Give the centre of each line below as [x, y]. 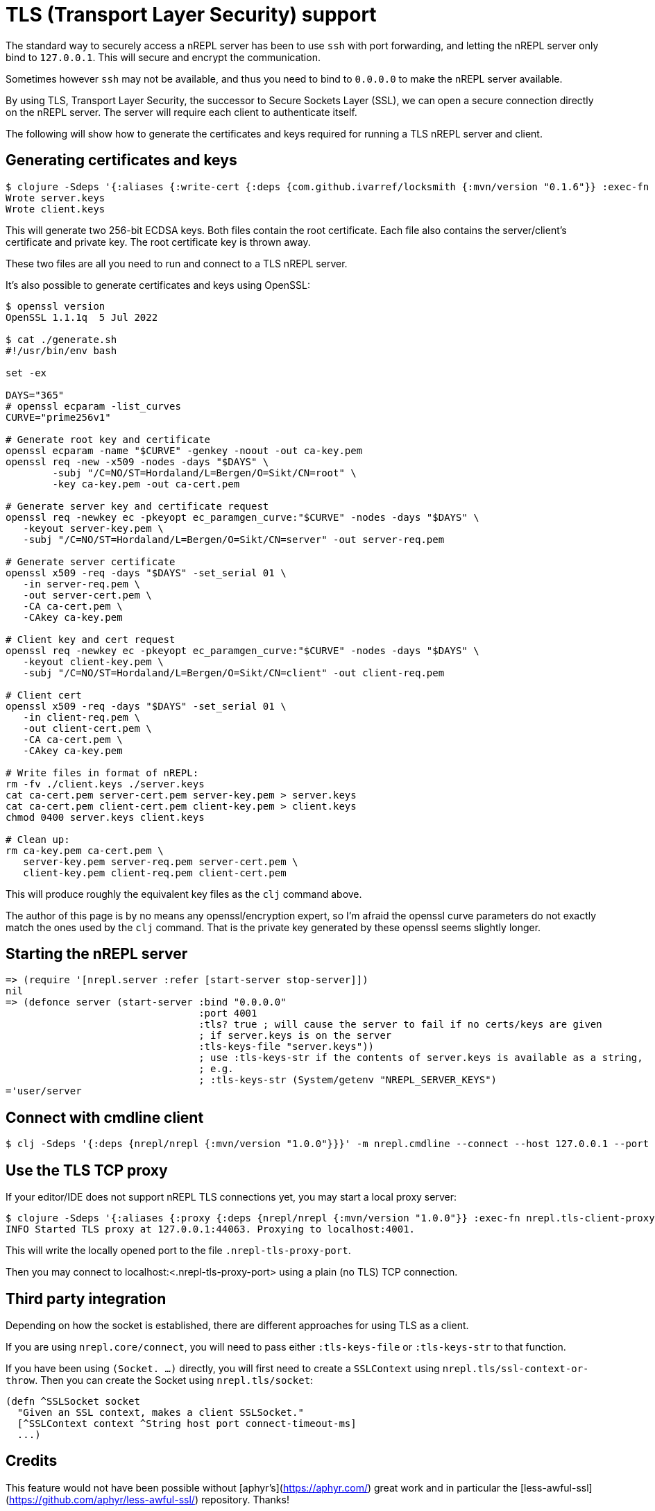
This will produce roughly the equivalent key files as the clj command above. [184, 894]
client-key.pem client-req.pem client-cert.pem [155, 873]
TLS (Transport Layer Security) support [191, 15]
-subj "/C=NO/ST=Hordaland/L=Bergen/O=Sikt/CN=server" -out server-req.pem [234, 539]
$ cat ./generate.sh [61, 339]
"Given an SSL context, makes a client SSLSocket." [160, 1412]
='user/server [44, 1091]
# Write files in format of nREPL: [102, 773]
